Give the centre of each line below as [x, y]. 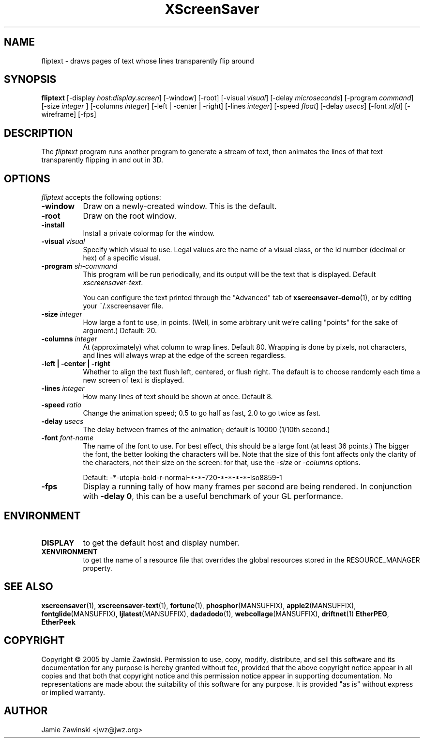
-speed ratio [61, 405]
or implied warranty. [73, 692]
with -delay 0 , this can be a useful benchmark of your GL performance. [213, 496]
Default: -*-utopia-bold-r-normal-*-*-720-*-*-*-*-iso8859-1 [182, 478]
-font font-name [68, 438]
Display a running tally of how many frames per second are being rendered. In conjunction [248, 487]
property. [98, 568]
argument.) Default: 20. [120, 331]
